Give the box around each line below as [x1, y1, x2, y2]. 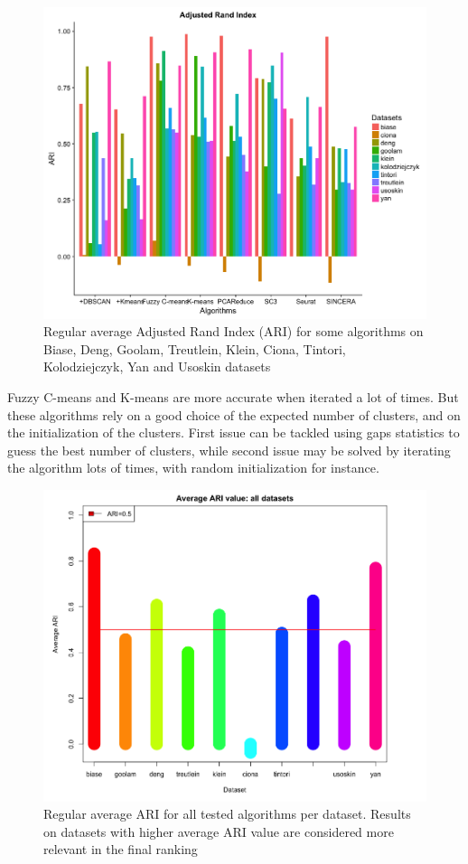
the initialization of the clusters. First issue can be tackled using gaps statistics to [7, 423, 460, 442]
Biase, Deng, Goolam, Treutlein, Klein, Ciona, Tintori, [43, 339, 346, 358]
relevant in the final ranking [43, 840, 198, 859]
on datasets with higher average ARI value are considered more [43, 822, 394, 841]
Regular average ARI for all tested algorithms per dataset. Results [43, 804, 411, 823]
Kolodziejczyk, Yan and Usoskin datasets [43, 357, 271, 376]
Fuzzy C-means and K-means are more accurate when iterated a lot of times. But [7, 387, 459, 406]
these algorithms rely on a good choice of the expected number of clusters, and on [7, 405, 461, 424]
